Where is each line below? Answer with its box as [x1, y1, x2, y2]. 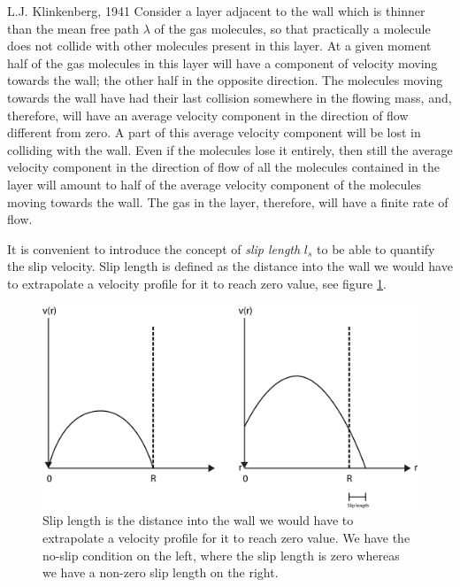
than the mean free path [7, 19, 139, 37]
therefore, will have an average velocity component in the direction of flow [7, 105, 409, 124]
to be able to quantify [317, 239, 435, 258]
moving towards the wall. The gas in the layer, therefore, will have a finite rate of [7, 192, 448, 211]
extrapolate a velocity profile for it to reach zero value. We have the [42, 529, 410, 547]
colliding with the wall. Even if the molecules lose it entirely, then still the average [7, 140, 453, 158]
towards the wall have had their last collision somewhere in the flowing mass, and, [7, 88, 452, 106]
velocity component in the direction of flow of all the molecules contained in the [7, 158, 440, 176]
